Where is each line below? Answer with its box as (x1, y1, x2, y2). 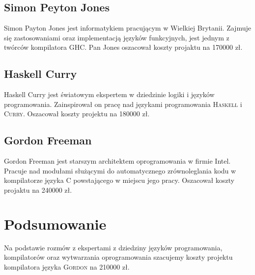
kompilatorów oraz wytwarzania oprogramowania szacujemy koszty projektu (4, 252, 233, 262)
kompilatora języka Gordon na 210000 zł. (4, 261, 130, 272)
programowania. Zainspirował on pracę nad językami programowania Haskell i (4, 99, 242, 109)
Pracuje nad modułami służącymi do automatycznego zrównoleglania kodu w (4, 165, 236, 175)
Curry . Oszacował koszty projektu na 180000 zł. (4, 108, 150, 119)
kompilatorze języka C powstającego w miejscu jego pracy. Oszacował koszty (4, 175, 234, 185)
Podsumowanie (4, 213, 107, 234)
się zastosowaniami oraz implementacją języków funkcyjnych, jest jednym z (4, 32, 229, 42)
